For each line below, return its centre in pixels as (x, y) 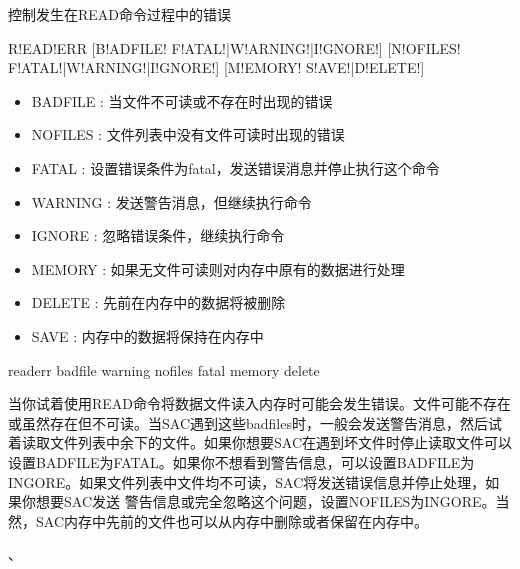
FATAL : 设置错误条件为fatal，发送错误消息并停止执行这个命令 (235, 167)
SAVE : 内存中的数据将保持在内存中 (147, 335)
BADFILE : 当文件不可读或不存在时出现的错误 (182, 100)
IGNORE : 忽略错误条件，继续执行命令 (158, 235)
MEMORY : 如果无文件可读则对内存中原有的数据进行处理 (218, 268)
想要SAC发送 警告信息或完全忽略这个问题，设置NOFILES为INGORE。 (265, 501)
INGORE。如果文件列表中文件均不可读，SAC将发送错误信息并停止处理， (247, 481)
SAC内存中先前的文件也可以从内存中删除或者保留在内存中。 (231, 520)
